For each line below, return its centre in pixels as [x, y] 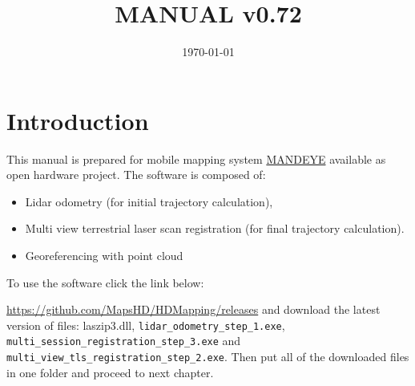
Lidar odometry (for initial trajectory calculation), [149, 201]
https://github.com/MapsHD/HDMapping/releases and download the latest [193, 309]
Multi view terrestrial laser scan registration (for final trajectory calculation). [215, 228]
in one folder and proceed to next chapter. [110, 372]
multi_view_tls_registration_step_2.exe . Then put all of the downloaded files [208, 357]
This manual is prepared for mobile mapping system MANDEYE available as [196, 158]
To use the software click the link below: [105, 282]
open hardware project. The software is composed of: [136, 175]
